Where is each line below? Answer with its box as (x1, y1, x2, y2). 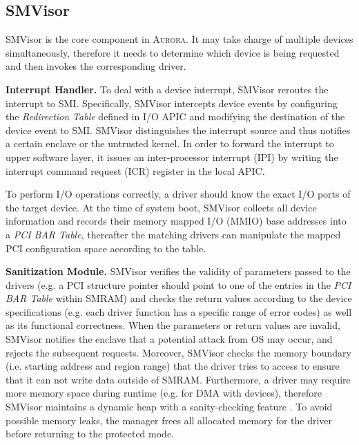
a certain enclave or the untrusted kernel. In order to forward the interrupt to (6, 136, 334, 151)
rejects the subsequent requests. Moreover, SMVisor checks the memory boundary (6, 345, 351, 359)
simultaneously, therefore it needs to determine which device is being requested (6, 45, 340, 59)
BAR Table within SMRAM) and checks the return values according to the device (6, 291, 352, 305)
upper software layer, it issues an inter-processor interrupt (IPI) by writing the (6, 149, 338, 164)
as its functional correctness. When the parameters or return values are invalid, (6, 318, 340, 332)
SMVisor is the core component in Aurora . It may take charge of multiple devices (6, 32, 353, 46)
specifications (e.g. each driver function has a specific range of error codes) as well (6, 304, 352, 319)
